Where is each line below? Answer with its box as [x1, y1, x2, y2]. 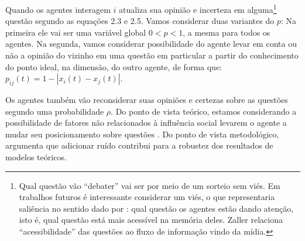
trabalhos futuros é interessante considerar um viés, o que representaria [19, 191, 275, 203]
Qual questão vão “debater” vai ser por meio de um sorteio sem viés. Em [19, 179, 280, 191]
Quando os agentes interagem [5, 3, 111, 15]
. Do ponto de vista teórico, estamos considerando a [111, 105, 297, 117]
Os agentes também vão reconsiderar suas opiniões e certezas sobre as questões [5, 94, 288, 106]
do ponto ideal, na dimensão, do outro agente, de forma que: [5, 60, 222, 73]
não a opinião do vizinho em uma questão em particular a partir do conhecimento [5, 49, 299, 61]
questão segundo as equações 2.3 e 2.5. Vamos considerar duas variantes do [5, 15, 275, 27]
